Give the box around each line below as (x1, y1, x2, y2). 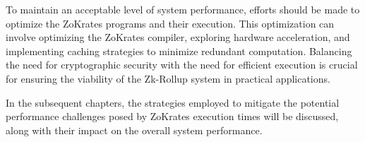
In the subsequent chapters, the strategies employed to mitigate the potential (6, 95, 340, 110)
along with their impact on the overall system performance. (6, 122, 263, 137)
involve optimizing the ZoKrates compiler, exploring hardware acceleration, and (6, 30, 350, 45)
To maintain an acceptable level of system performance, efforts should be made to (6, 2, 360, 16)
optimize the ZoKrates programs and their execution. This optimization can (6, 16, 335, 30)
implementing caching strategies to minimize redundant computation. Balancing (6, 43, 352, 58)
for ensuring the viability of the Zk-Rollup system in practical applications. (6, 71, 330, 85)
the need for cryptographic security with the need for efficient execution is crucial (6, 57, 358, 72)
